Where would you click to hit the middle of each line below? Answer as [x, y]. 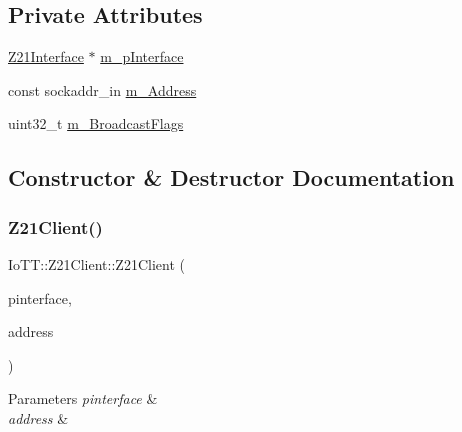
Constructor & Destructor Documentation [231, 177]
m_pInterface [142, 56]
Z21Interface [46, 56]
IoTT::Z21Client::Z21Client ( [96, 263]
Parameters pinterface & [83, 398]
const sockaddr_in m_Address [102, 89]
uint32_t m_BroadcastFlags [96, 123]
